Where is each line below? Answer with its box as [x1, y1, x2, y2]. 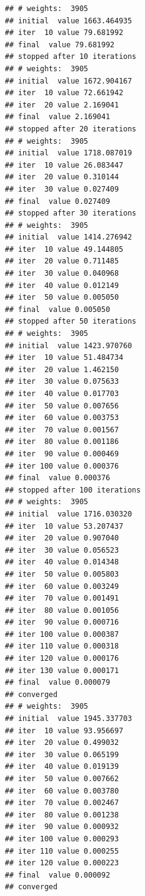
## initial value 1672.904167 [5, 76, 132, 85]
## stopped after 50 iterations [5, 317, 136, 326]
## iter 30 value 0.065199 [5, 750, 119, 759]
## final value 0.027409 [5, 197, 110, 206]
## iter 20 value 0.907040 [5, 534, 119, 543]
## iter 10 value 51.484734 [5, 353, 124, 362]
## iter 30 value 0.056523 [5, 545, 119, 555]
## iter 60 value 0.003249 [5, 582, 119, 591]
